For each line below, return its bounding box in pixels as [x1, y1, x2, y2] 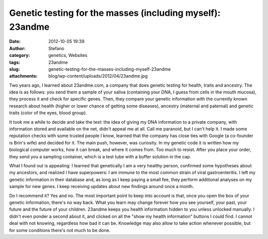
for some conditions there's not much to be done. [9, 227, 111, 233]
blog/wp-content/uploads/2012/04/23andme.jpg [48, 73, 148, 79]
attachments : [9, 73, 38, 79]
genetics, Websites [48, 52, 88, 58]
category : [9, 52, 30, 58]
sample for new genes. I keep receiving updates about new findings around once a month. [9, 184, 194, 190]
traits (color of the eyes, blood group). [9, 110, 87, 116]
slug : [9, 66, 20, 72]
